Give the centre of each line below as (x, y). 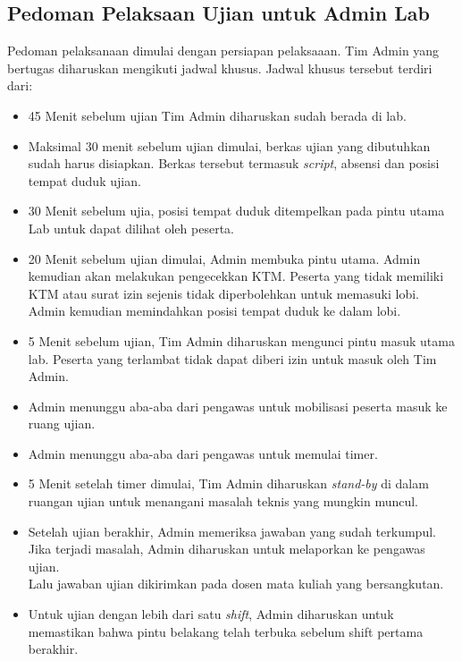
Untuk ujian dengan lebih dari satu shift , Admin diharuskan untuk (211, 614)
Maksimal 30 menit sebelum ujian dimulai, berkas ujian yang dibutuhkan (229, 145)
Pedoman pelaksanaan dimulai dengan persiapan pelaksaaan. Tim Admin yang (223, 51)
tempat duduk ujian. (84, 180)
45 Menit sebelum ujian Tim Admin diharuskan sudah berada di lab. (217, 115)
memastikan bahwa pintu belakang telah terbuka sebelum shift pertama (226, 631)
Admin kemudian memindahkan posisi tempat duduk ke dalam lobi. (214, 311)
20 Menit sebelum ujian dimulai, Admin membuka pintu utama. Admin (224, 258)
